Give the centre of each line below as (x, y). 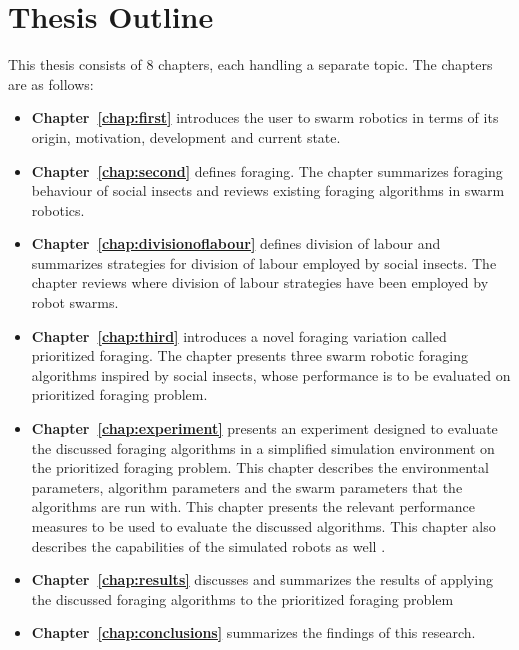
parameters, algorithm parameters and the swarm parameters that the (247, 486)
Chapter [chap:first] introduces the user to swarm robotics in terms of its (265, 117)
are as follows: (51, 83)
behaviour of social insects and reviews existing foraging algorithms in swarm (268, 190)
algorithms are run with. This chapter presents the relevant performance (253, 506)
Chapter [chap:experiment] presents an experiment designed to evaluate (264, 428)
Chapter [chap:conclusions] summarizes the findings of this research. (253, 632)
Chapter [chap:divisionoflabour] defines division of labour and (236, 243)
